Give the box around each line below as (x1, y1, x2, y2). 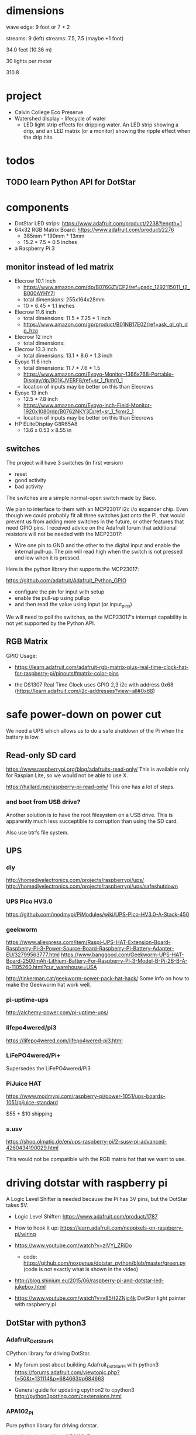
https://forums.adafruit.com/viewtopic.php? (14, 1369, 120, 1376)
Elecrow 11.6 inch (14, 308, 56, 315)
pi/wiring (14, 1231, 36, 1238)
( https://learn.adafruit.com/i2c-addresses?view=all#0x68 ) (14, 687, 155, 694)
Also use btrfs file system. (6, 829, 69, 836)
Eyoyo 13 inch (14, 389, 49, 396)
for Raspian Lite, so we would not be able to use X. (6, 772, 129, 779)
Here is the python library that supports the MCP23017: (6, 566, 139, 573)
